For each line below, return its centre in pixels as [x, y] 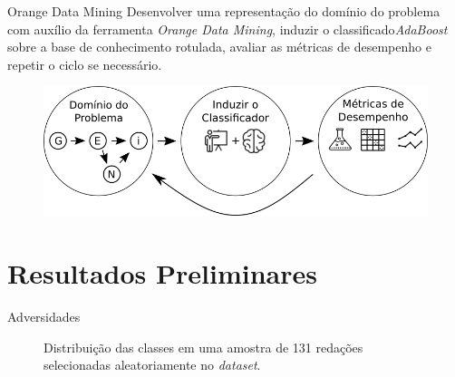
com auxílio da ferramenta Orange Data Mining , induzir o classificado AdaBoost [227, 29]
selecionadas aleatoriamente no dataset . [152, 365]
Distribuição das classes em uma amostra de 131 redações [203, 347]
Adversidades [44, 317]
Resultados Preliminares [162, 273]
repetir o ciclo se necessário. [85, 64]
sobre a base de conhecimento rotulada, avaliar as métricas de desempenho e [219, 47]
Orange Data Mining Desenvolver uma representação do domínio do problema [224, 11]
